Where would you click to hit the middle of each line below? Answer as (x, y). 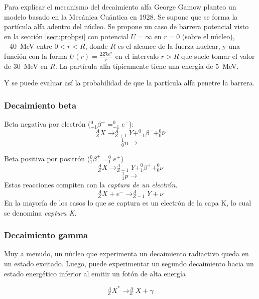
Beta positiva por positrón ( (47, 158)
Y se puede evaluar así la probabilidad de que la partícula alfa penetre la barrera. (129, 83)
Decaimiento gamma (46, 235)
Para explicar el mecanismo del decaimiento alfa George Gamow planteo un (120, 7)
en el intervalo (137, 56)
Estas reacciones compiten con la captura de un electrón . (91, 185)
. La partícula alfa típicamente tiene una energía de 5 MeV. (147, 66)
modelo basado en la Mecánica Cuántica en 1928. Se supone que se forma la (121, 16)
